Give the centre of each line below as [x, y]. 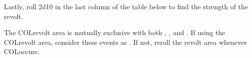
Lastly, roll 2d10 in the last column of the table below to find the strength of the [126, 6]
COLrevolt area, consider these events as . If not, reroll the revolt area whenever [126, 42]
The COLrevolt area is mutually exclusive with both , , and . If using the [115, 32]
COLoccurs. [22, 51]
